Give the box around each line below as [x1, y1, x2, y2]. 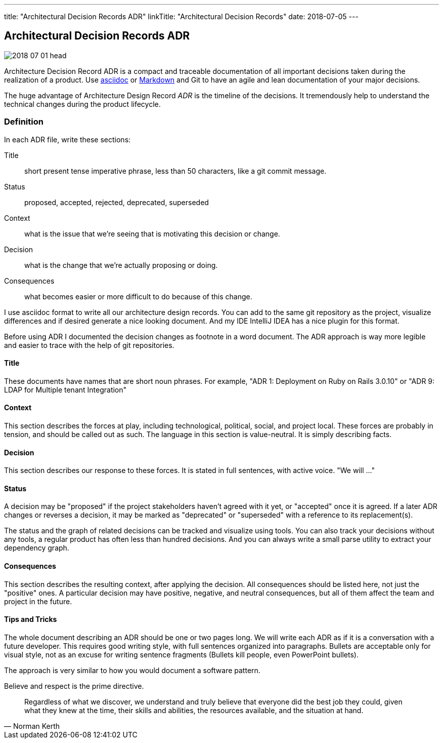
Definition [4, 116, 43, 127]
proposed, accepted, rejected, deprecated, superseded [24, 198, 209, 207]
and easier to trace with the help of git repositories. [4, 340, 174, 349]
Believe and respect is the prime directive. [4, 681, 144, 690]
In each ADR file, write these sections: [4, 135, 131, 144]
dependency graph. [4, 543, 69, 553]
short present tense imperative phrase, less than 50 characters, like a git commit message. [24, 166, 327, 175]
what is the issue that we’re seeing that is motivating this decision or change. [24, 229, 280, 238]
